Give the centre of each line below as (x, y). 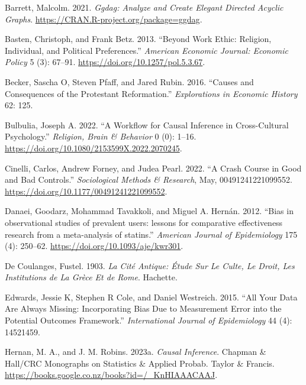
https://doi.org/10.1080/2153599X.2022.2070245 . (94, 148)
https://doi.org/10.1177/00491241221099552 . (86, 191)
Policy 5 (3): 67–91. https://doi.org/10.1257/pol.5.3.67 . (105, 62)
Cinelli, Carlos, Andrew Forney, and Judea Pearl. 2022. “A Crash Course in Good (153, 168)
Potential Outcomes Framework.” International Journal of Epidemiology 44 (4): (149, 320)
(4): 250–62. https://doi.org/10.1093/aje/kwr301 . (94, 246)
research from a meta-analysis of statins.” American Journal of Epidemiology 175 (151, 234)
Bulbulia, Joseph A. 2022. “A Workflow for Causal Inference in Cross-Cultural (147, 124)
